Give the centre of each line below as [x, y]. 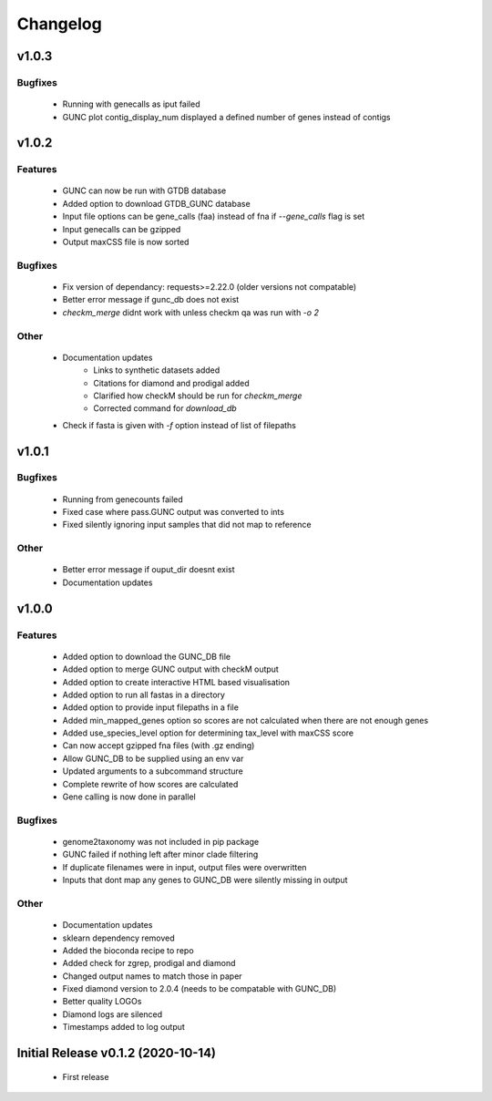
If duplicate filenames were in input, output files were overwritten [184, 867]
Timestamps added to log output [124, 1027]
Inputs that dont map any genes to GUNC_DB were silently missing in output [205, 880]
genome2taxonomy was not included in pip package [161, 842]
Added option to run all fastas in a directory [143, 695]
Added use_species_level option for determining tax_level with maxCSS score [208, 733]
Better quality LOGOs [102, 1002]
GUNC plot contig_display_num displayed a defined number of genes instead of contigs [226, 117]
